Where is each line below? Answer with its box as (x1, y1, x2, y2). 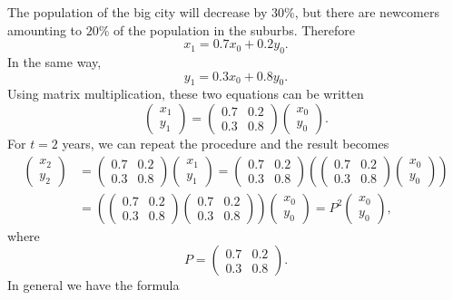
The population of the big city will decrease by (7, 3, 268, 21)
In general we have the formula (7, 276, 180, 295)
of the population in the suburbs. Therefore (113, 20, 355, 39)
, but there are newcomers (294, 3, 439, 21)
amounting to (7, 20, 83, 39)
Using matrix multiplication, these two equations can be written (7, 84, 364, 103)
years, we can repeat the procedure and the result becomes (62, 133, 389, 152)
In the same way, (7, 52, 102, 71)
